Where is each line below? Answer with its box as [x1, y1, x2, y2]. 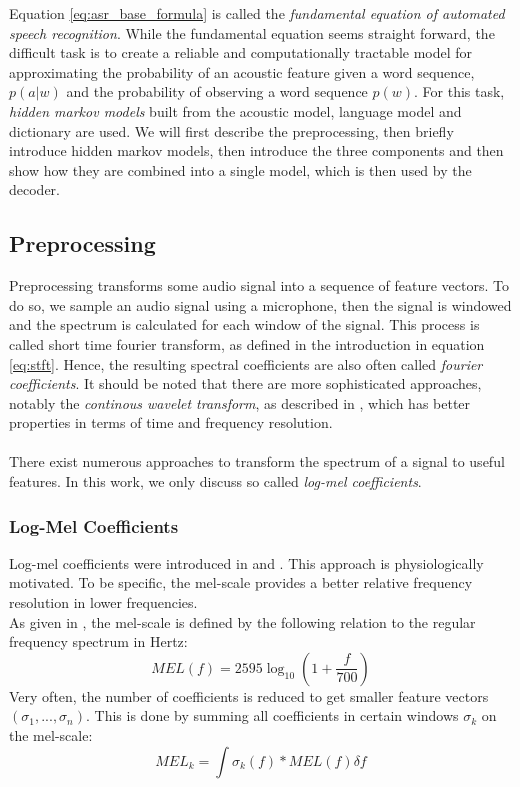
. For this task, [414, 81, 505, 102]
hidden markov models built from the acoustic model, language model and [9, 100, 462, 121]
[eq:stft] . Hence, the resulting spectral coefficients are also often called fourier [9, 353, 483, 374]
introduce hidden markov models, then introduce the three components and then [9, 140, 504, 161]
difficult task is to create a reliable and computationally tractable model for [9, 42, 473, 63]
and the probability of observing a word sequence [66, 81, 368, 102]
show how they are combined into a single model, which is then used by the [9, 159, 472, 180]
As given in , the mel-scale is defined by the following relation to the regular [9, 611, 476, 632]
